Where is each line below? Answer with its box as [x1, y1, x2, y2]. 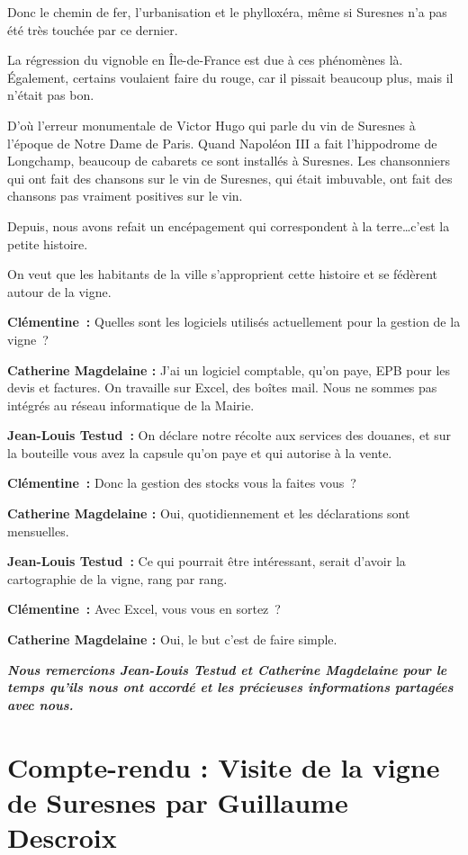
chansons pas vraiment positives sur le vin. [7, 186, 243, 205]
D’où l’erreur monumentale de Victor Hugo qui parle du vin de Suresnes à [7, 115, 416, 134]
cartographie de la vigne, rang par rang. [7, 569, 228, 588]
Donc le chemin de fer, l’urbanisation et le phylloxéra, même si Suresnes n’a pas [7, 3, 447, 21]
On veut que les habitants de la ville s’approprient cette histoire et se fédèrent [7, 265, 438, 283]
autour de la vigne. [7, 282, 112, 301]
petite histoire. [7, 234, 88, 253]
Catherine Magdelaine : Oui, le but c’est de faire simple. [7, 630, 337, 649]
